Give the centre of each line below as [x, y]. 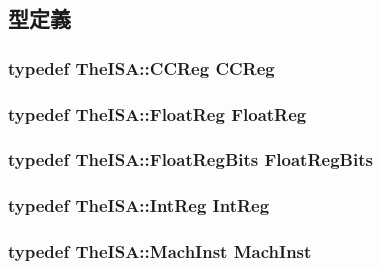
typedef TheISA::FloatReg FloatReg [157, 113]
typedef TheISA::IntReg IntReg [139, 205]
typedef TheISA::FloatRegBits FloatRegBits [190, 159]
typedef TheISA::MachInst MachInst [160, 251]
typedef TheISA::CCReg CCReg [141, 67]
